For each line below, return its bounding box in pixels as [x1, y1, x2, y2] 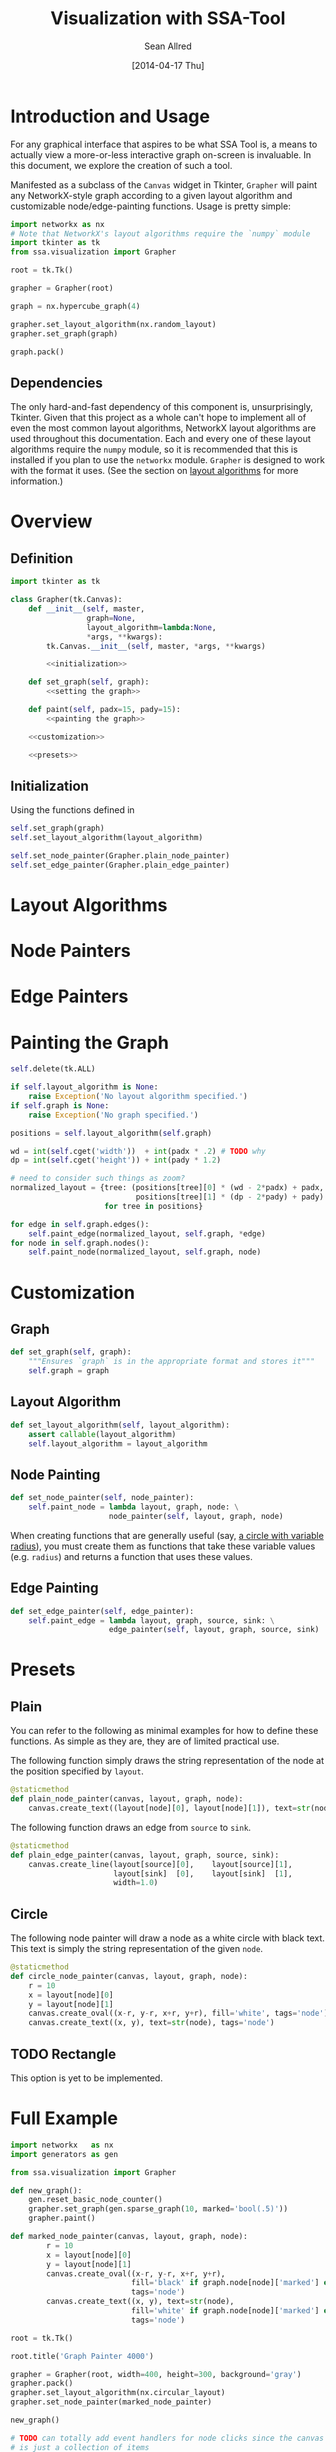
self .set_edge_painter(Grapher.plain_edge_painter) [10, 860, 230, 870]
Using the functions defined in [10, 804, 135, 816]
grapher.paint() [28, 2213, 97, 2224]
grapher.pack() [10, 2378, 74, 2389]
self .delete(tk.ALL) [10, 1064, 97, 1074]
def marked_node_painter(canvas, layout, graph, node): [10, 2232, 248, 2242]
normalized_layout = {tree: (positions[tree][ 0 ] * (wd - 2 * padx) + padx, [10, 1183, 325, 1193]
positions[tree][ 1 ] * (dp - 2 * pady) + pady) [135, 1192, 325, 1202]
